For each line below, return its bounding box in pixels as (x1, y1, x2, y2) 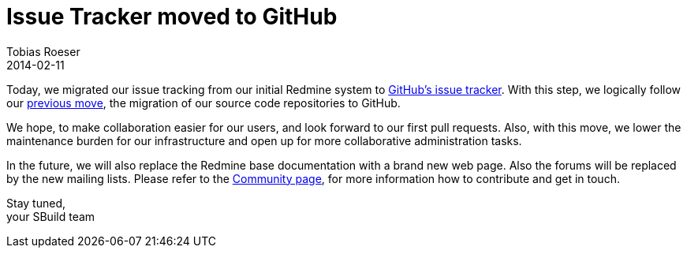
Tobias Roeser (6, 44, 80, 58)
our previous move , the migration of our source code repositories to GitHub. (6, 95, 401, 110)
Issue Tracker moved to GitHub (6, 3, 338, 30)
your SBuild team (6, 209, 95, 223)
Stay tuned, (6, 196, 65, 210)
